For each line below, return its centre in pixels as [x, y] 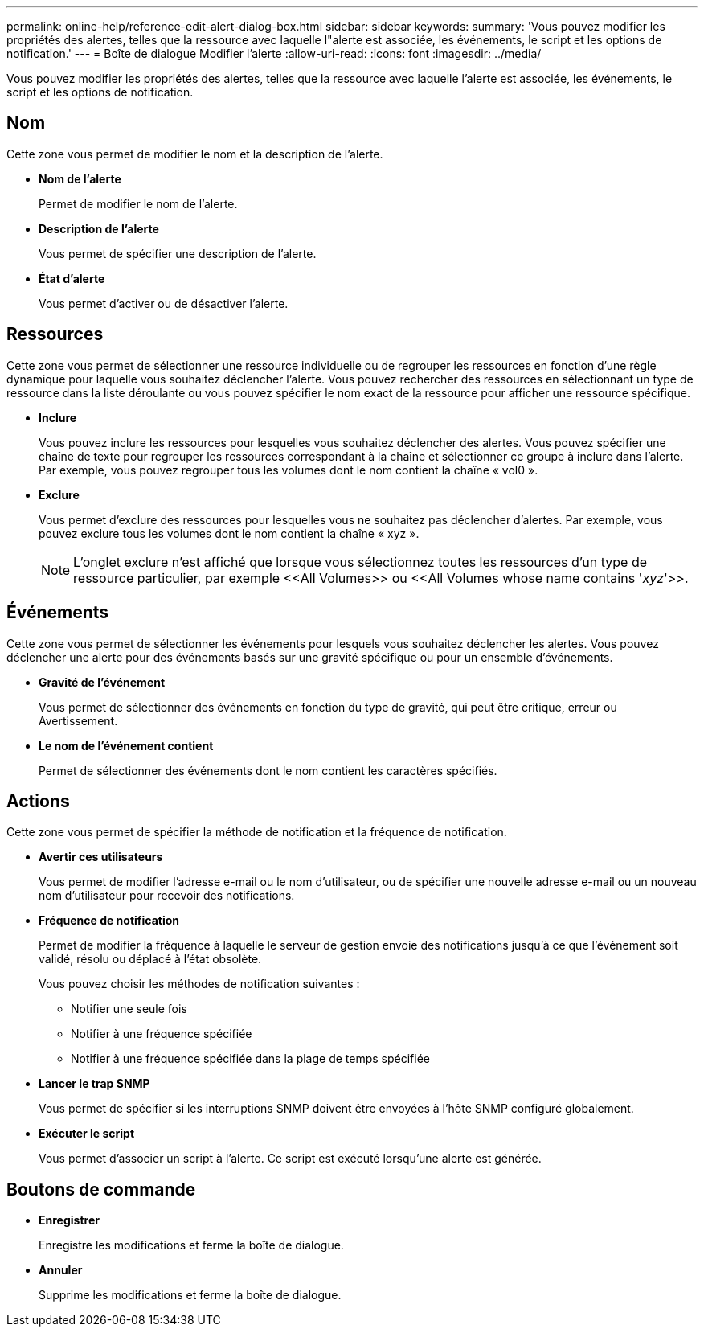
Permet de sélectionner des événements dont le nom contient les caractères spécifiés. [268, 770]
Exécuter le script [87, 1134]
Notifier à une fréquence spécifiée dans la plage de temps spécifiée [250, 1059]
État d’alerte [72, 278]
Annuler [61, 1270]
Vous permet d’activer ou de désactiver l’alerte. [164, 303]
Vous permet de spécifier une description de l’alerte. [178, 253]
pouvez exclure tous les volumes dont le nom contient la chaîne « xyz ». [229, 533]
